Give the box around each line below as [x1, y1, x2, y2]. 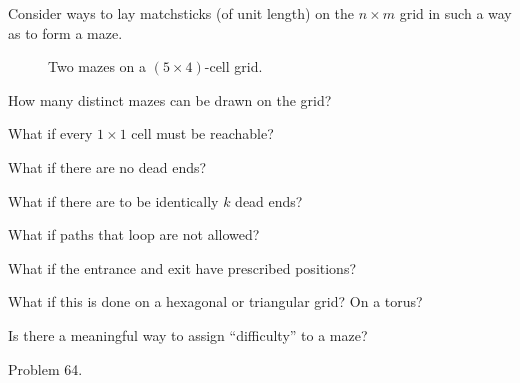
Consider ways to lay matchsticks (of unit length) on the [8, 3, 355, 23]
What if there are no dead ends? [8, 156, 207, 177]
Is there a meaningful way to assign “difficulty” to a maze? [8, 324, 368, 345]
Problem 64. [8, 358, 83, 379]
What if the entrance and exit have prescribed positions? [8, 257, 357, 278]
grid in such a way [399, 3, 512, 23]
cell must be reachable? [131, 123, 274, 144]
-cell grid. [204, 56, 263, 77]
